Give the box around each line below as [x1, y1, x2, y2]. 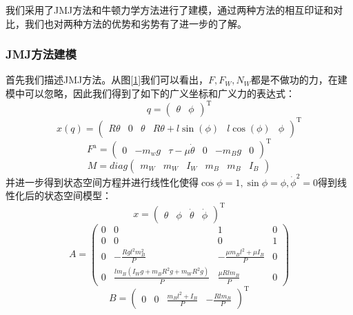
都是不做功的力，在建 [250, 72, 347, 87]
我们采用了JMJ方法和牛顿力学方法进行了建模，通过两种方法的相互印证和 [6, 3, 334, 17]
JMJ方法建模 [6, 45, 77, 63]
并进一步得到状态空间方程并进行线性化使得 [6, 174, 199, 189]
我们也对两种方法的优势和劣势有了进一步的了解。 [24, 16, 247, 30]
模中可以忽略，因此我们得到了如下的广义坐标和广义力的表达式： [6, 86, 295, 100]
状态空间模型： [43, 188, 112, 203]
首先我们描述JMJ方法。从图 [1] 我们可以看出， [6, 72, 209, 87]
